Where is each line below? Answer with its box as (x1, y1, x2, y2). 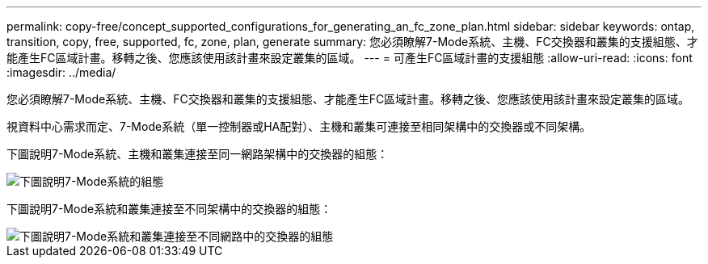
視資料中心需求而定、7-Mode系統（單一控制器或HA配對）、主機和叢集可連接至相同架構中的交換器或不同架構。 (6, 119, 592, 133)
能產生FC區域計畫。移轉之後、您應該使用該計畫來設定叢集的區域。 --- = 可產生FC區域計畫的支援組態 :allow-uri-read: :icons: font (6, 51, 693, 65)
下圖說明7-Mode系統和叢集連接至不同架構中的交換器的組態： (6, 202, 332, 216)
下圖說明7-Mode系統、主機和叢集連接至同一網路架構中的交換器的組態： (6, 147, 389, 161)
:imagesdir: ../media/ (6, 65, 116, 79)
